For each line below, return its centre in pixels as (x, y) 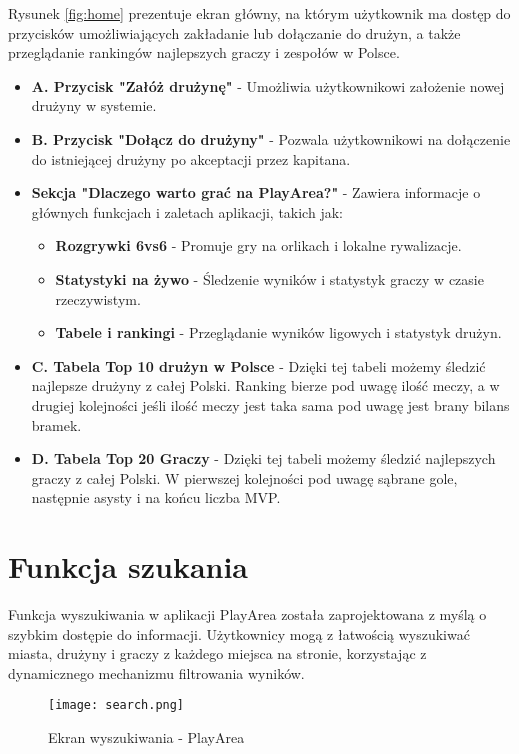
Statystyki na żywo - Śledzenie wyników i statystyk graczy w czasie (269, 278)
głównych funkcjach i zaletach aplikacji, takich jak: (187, 211)
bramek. (56, 424)
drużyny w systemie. (94, 105)
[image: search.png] (116, 705)
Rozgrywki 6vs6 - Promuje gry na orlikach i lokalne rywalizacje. (258, 245)
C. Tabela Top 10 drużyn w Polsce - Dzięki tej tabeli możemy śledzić (258, 365)
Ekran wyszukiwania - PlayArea (146, 737)
